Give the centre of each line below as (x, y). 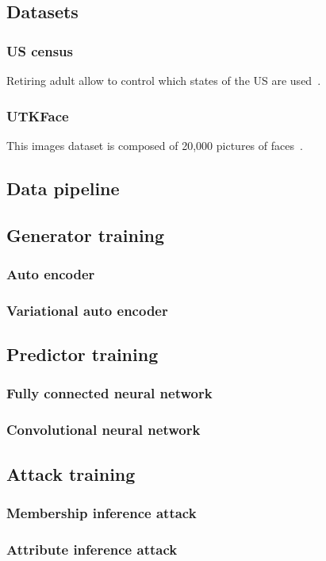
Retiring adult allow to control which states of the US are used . (164, 80)
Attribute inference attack (92, 549)
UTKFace (38, 115)
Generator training (86, 234)
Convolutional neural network (104, 430)
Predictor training (82, 354)
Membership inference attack (102, 512)
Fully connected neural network (109, 393)
